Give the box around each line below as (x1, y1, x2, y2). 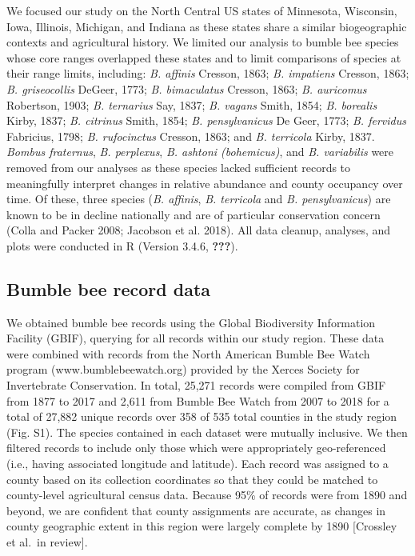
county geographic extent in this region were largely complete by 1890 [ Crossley (6, 518, 397, 534)
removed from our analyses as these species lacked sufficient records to (6, 158, 351, 175)
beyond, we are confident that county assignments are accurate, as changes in (6, 502, 386, 518)
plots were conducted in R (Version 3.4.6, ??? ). (6, 237, 238, 254)
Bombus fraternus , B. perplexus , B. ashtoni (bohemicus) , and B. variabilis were (6, 143, 394, 160)
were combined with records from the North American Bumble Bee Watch (6, 345, 370, 362)
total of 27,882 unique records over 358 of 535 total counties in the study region (6, 408, 397, 425)
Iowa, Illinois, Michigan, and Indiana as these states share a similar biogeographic (6, 18, 407, 34)
